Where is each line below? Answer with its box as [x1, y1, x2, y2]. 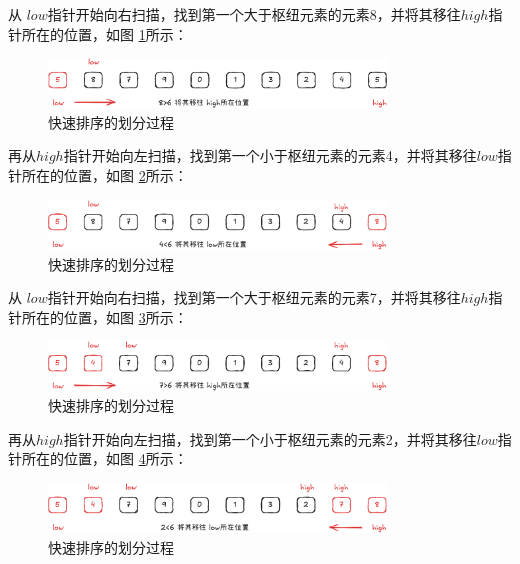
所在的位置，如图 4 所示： [21, 448, 188, 469]
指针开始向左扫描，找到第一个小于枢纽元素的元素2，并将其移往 [63, 428, 477, 449]
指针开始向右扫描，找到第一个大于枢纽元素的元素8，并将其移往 [47, 4, 461, 24]
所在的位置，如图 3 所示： [21, 306, 188, 327]
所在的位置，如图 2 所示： [21, 164, 188, 185]
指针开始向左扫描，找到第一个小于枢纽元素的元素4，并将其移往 [63, 145, 477, 166]
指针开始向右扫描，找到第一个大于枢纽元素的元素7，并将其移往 [47, 287, 461, 308]
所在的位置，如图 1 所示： [21, 23, 188, 44]
